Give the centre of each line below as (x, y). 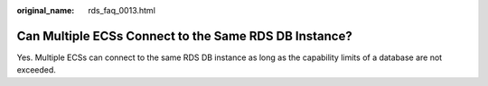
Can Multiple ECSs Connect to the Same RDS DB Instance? (184, 36)
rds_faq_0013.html (122, 10)
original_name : (46, 10)
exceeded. (36, 70)
